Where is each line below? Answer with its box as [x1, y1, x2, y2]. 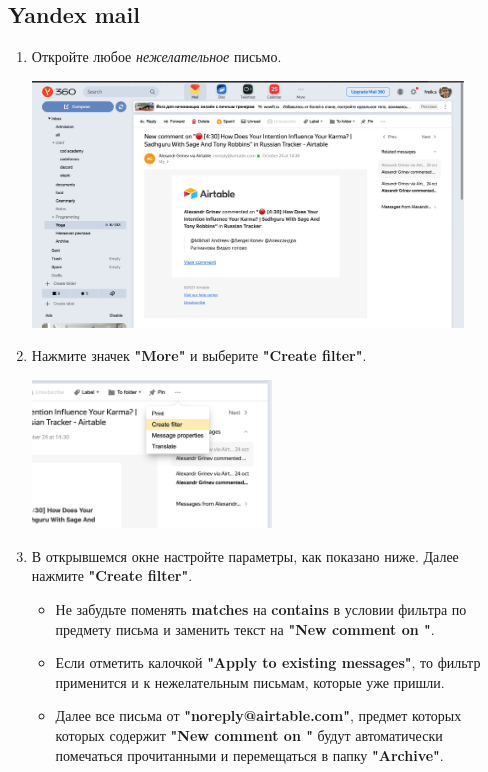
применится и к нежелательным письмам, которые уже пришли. [55, 671, 445, 692]
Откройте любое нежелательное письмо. [31, 46, 282, 67]
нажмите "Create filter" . [31, 565, 193, 586]
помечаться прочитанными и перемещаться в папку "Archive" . [55, 744, 444, 765]
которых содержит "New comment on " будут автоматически [55, 725, 443, 746]
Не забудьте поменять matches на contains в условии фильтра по [55, 599, 467, 620]
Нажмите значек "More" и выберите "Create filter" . [31, 345, 367, 366]
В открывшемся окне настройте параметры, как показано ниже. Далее [31, 545, 459, 566]
